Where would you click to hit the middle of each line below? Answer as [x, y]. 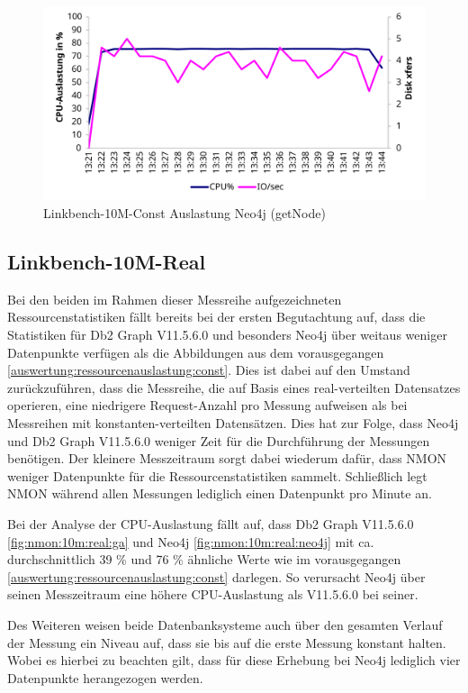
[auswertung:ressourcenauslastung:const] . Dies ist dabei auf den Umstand [209, 370]
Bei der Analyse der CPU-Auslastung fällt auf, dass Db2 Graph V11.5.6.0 [211, 524]
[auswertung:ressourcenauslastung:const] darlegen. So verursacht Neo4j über [216, 576]
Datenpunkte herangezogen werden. [105, 677]
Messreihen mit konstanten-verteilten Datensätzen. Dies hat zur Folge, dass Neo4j [233, 423]
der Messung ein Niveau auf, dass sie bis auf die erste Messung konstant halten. [227, 642]
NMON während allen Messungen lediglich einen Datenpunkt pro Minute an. [220, 493]
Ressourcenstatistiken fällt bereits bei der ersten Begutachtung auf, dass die [216, 317]
